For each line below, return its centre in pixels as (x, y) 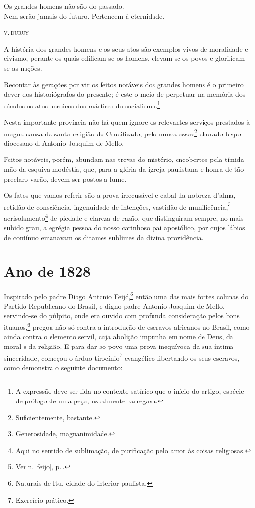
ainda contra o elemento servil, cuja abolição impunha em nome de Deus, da (119, 336)
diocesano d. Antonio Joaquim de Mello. (64, 143)
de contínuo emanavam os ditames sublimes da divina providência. (104, 237)
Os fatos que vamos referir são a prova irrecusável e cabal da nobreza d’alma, (120, 195)
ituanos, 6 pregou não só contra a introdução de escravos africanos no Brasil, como (127, 326)
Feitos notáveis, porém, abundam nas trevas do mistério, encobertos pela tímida (124, 159)
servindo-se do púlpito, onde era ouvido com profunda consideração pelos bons (122, 315)
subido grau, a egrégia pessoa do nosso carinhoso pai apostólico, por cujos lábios (125, 227)
